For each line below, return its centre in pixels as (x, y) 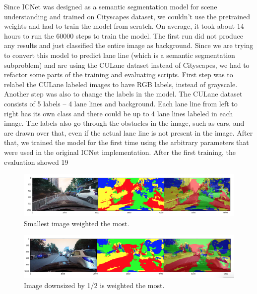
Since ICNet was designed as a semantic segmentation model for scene (111, 6)
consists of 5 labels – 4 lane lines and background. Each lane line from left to (121, 103)
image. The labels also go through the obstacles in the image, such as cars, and (124, 123)
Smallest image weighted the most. (77, 223)
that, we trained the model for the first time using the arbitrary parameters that (127, 142)
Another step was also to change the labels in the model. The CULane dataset (123, 94)
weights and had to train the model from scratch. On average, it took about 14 (124, 26)
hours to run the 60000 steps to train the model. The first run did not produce (124, 35)
